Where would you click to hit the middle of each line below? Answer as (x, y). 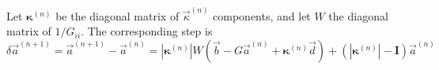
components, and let (262, 15)
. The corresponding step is (147, 31)
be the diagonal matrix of (117, 15)
